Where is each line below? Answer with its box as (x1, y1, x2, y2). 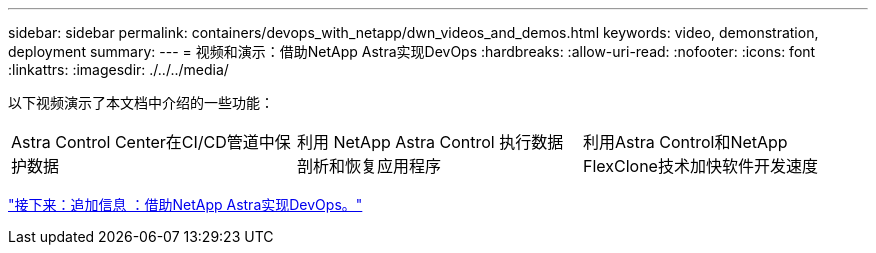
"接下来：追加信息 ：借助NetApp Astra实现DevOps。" (8, 196, 363, 213)
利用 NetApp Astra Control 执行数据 (296, 132, 564, 152)
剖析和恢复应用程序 (296, 156, 441, 176)
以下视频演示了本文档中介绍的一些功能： (8, 94, 274, 111)
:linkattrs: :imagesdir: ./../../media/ (8, 61, 229, 78)
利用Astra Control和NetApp (582, 132, 788, 152)
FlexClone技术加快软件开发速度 (582, 156, 818, 176)
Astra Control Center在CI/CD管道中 (11, 132, 275, 152)
